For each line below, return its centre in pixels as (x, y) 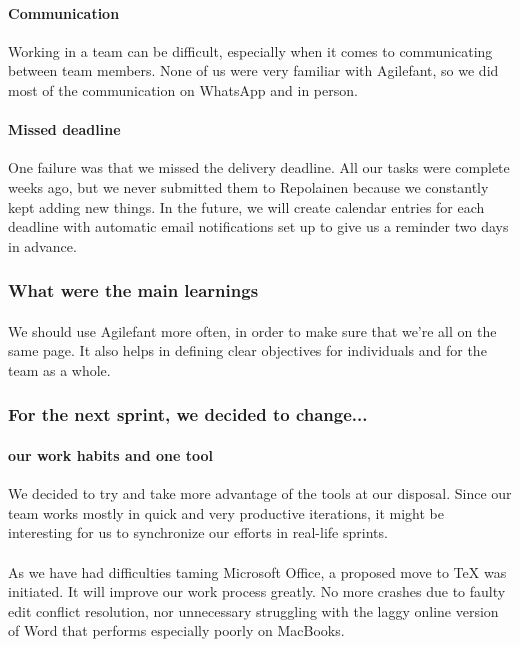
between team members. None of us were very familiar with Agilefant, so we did (253, 70)
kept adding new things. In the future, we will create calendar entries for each (246, 206)
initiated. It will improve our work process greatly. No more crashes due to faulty (257, 591)
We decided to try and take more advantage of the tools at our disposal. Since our (260, 493)
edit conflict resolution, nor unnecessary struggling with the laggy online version (253, 610)
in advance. (42, 245)
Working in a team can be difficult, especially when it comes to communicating (250, 50)
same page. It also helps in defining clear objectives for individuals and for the (247, 350)
